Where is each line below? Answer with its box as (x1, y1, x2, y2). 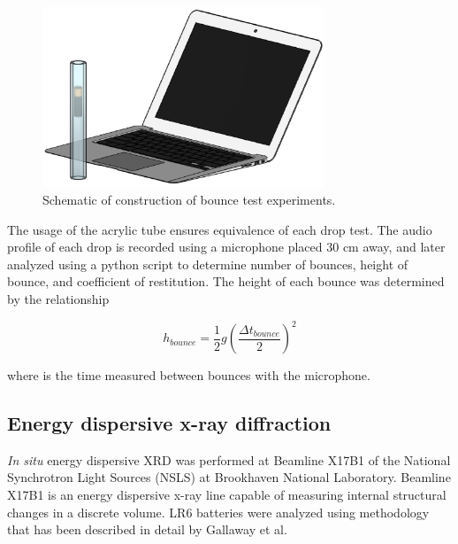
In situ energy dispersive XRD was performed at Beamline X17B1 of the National (7, 450, 451, 469)
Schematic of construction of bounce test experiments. (42, 190, 336, 208)
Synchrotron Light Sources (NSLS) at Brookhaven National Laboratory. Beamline (7, 468, 451, 486)
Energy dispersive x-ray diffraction (7, 409, 332, 437)
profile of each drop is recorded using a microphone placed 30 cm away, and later (7, 237, 446, 256)
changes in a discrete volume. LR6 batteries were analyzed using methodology (7, 502, 430, 521)
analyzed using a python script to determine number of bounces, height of (7, 254, 408, 273)
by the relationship (7, 289, 110, 307)
